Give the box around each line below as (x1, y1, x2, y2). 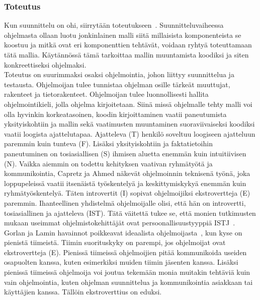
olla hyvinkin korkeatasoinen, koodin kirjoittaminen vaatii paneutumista (4, 108, 227, 119)
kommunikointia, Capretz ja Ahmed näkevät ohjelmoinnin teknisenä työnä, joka (4, 168, 250, 178)
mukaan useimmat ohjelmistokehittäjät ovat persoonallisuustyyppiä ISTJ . (4, 217, 235, 228)
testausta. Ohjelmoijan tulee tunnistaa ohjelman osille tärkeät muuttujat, (4, 79, 230, 89)
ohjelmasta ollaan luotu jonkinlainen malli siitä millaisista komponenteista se (4, 29, 241, 40)
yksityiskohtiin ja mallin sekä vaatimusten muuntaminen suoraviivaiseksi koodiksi (4, 118, 255, 129)
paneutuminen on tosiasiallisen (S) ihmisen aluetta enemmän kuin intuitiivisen (4, 148, 246, 158)
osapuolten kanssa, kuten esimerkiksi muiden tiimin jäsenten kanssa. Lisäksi (4, 257, 238, 267)
